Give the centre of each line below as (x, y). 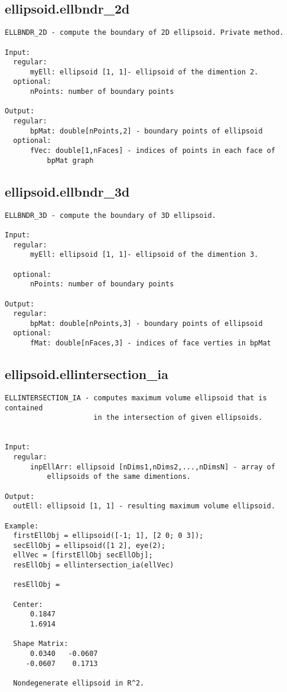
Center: (28, 604)
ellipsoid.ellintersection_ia (87, 374)
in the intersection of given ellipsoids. (178, 418)
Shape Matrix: (41, 644)
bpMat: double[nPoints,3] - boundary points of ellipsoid (146, 323)
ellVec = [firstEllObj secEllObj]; (83, 555)
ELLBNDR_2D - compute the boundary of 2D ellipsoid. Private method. (144, 33)
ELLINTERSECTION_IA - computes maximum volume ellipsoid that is (136, 398)
